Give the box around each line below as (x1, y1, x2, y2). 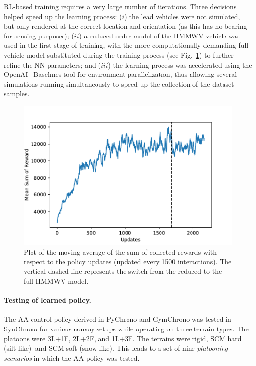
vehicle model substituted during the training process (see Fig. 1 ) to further (4, 49, 234, 60)
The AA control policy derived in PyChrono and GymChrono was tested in (4, 314, 231, 324)
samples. (4, 88, 30, 99)
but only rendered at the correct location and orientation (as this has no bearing (4, 21, 247, 31)
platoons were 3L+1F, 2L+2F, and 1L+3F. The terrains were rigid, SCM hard (4, 333, 242, 343)
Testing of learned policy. (4, 295, 92, 305)
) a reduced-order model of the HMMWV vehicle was (79, 30, 240, 40)
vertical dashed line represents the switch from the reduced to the (24, 266, 222, 276)
